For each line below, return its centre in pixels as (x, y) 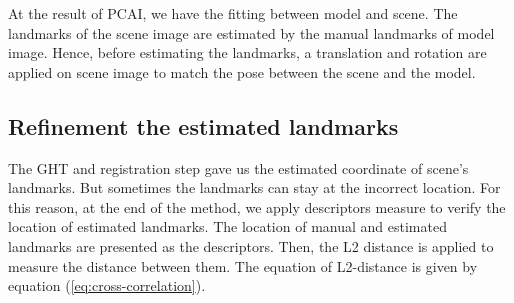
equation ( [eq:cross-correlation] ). (107, 285)
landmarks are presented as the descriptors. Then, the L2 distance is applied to (251, 245)
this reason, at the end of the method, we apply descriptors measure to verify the (257, 206)
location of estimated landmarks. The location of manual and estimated (227, 226)
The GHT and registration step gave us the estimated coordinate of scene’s (238, 167)
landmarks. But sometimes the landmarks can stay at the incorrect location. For (254, 187)
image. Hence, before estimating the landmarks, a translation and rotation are (247, 52)
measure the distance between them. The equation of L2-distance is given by (243, 265)
